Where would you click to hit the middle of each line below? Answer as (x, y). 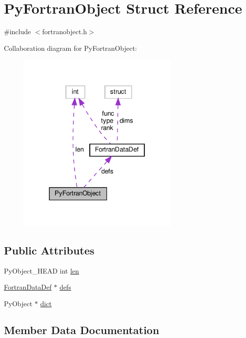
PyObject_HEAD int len (41, 270)
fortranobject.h (65, 32)
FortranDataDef (28, 287)
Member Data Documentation (82, 329)
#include (18, 32)
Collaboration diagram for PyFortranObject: (71, 48)
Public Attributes (49, 250)
